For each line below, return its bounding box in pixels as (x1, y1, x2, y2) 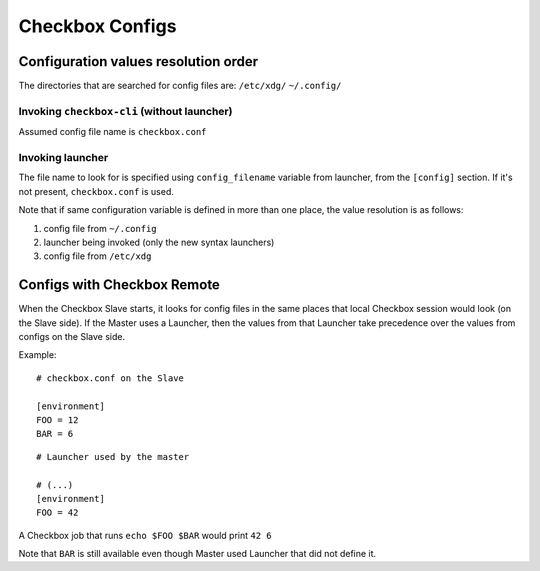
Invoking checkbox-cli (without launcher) (18, 104, 233, 118)
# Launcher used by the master (36, 451, 190, 462)
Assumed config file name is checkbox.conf (18, 126, 207, 138)
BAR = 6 (36, 428, 74, 440)
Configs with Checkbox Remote (18, 276, 220, 294)
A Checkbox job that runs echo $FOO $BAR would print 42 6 (18, 529, 272, 541)
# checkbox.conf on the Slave (36, 372, 185, 384)
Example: (18, 349, 57, 361)
